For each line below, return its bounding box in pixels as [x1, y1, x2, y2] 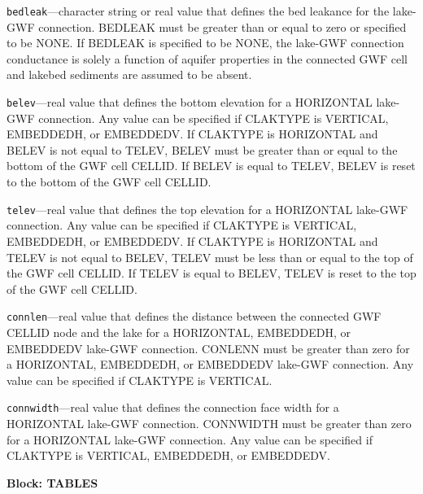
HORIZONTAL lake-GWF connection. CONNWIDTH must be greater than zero [7, 414, 412, 431]
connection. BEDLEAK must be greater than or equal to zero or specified [38, 18, 407, 35]
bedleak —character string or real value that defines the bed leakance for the [7, 2, 390, 19]
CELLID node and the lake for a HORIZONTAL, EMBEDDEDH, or [7, 323, 351, 340]
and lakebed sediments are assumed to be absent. [7, 66, 252, 83]
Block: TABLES [7, 474, 98, 491]
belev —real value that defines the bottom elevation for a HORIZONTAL [7, 94, 373, 111]
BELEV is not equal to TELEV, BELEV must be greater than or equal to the [7, 141, 398, 158]
